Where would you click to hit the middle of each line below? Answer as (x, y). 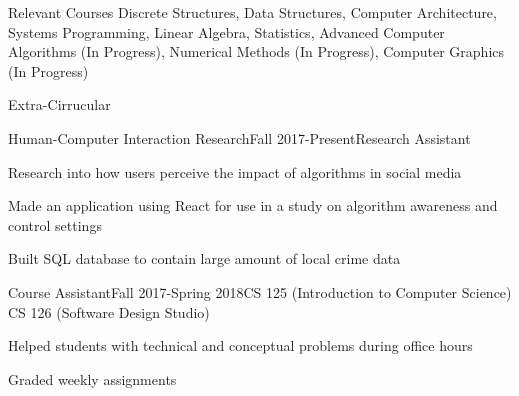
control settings (55, 224)
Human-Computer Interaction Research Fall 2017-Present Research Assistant (239, 137)
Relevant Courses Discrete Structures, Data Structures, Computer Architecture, (252, 12)
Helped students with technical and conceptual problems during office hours (240, 345)
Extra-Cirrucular (59, 104)
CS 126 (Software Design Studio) (109, 311)
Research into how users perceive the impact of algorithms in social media (235, 171)
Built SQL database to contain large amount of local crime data (204, 258)
